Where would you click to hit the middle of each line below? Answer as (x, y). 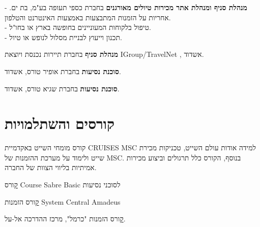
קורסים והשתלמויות (60, 123)
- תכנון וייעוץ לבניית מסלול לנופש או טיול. (63, 37)
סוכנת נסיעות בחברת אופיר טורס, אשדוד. (63, 71)
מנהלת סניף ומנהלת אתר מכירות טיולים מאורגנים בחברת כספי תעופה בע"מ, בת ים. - (126, 7)
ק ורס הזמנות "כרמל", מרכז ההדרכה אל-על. (65, 219)
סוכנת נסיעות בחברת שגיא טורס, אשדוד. (62, 88)
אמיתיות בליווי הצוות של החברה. (51, 167)
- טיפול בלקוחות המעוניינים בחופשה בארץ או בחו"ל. (78, 27)
